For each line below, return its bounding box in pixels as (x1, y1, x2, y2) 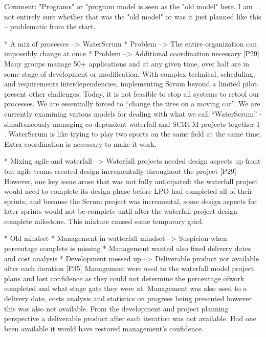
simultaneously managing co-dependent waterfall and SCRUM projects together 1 (4, 118, 260, 129)
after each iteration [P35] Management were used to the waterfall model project (4, 263, 254, 274)
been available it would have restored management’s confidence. (4, 323, 204, 333)
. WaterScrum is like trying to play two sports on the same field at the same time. (4, 128, 261, 139)
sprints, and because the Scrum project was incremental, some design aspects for (4, 195, 257, 206)
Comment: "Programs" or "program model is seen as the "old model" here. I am (4, 1, 253, 11)
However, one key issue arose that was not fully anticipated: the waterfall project (4, 175, 258, 186)
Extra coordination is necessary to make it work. (4, 138, 157, 149)
